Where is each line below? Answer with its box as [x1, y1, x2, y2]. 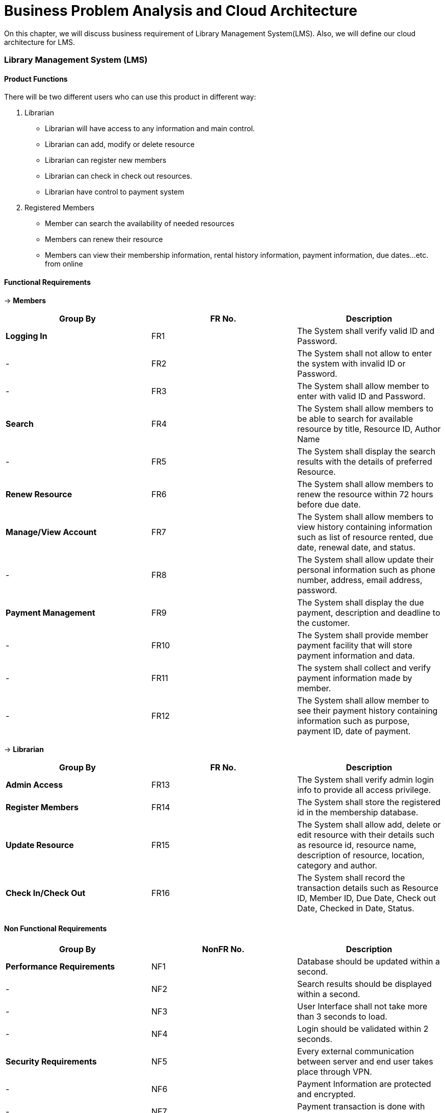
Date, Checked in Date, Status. [297, 903, 414, 913]
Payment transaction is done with [297, 1101, 425, 1111]
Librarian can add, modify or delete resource [45, 140, 195, 149]
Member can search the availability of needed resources [45, 219, 234, 228]
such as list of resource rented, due [297, 531, 433, 542]
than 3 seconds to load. [297, 1011, 387, 1022]
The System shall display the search [297, 446, 436, 456]
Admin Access [6, 779, 63, 790]
